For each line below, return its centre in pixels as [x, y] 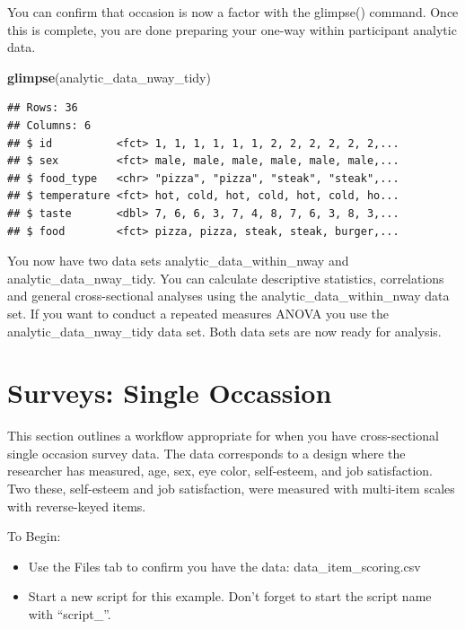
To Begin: [34, 536]
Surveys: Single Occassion [170, 393]
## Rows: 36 [43, 108]
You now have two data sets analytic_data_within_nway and [178, 261]
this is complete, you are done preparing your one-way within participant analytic [232, 29]
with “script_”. [70, 613]
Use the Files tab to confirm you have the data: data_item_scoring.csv [224, 566]
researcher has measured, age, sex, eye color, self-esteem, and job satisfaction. [220, 471]
